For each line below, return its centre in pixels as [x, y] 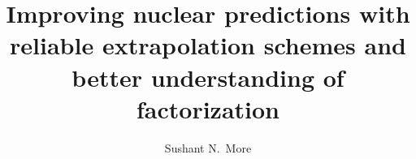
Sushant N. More [208, 147]
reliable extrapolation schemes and [208, 45]
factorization [208, 108]
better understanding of [208, 77]
